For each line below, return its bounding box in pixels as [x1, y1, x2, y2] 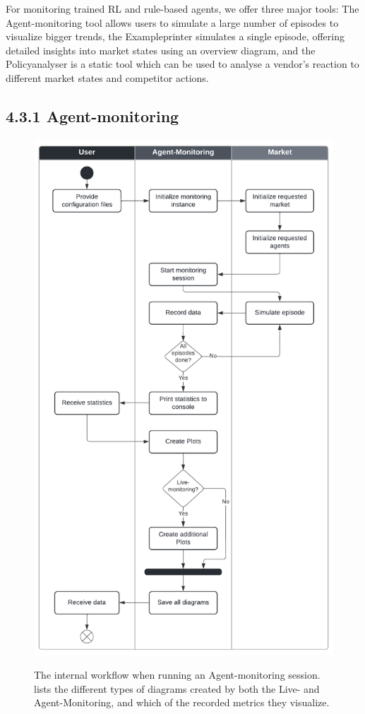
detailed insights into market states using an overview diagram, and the [6, 42, 316, 57]
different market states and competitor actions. [6, 70, 209, 85]
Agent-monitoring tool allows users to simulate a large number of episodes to [6, 15, 339, 30]
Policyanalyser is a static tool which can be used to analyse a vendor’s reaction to [6, 56, 359, 71]
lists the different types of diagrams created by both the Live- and [34, 681, 320, 696]
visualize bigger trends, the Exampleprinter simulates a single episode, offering [6, 29, 345, 44]
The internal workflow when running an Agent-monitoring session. [34, 667, 321, 682]
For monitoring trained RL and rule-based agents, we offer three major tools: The [6, 1, 359, 16]
